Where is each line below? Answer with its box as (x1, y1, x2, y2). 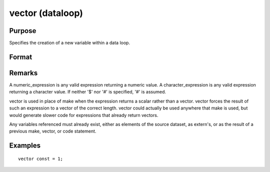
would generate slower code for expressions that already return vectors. (9, 112, 158, 118)
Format (9, 52, 32, 61)
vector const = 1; (18, 155, 63, 161)
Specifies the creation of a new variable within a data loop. (9, 40, 130, 46)
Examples (9, 141, 41, 150)
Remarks (9, 68, 38, 77)
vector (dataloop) (9, 7, 83, 18)
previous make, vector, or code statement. (9, 128, 96, 134)
